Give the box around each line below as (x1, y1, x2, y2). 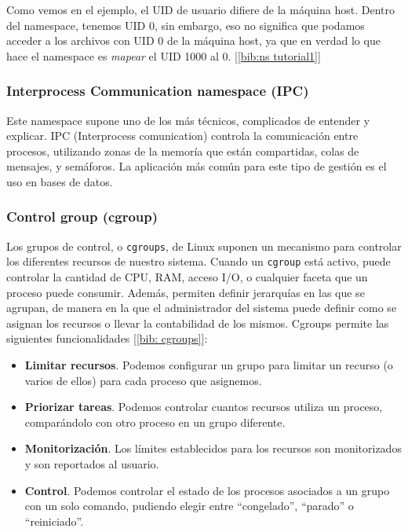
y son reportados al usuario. (24, 456, 159, 472)
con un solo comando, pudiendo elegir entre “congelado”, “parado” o (24, 497, 354, 514)
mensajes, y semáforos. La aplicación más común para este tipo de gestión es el (6, 158, 387, 174)
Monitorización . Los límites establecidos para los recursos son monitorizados (24, 440, 402, 457)
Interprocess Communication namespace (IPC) (6, 81, 309, 101)
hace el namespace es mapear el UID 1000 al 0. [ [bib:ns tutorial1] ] (6, 47, 321, 64)
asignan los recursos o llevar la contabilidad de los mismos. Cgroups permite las (6, 314, 389, 331)
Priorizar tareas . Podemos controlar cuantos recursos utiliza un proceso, (24, 398, 383, 415)
